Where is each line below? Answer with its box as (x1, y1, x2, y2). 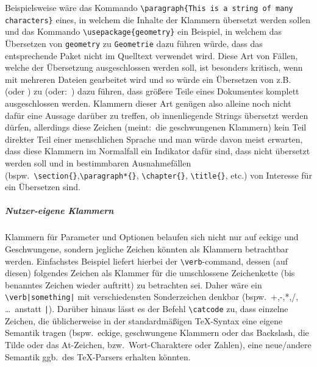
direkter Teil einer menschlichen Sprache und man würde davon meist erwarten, (5, 132, 303, 145)
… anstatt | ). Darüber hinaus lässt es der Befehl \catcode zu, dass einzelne (5, 302, 288, 315)
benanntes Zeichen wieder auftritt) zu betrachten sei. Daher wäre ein (5, 278, 262, 291)
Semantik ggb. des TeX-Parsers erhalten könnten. (5, 350, 191, 363)
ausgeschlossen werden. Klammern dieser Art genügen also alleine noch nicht (5, 97, 291, 109)
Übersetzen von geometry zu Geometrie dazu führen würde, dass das (5, 37, 263, 49)
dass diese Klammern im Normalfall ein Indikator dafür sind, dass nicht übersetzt (5, 144, 310, 157)
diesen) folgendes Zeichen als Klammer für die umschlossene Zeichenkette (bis (5, 266, 295, 279)
